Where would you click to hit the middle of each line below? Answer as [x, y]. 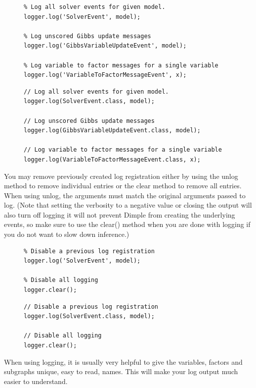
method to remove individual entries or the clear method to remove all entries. [123, 186]
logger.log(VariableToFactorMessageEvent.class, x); [112, 159]
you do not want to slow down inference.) [67, 234]
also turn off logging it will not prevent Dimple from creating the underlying [120, 214]
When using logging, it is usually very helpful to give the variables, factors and [123, 361]
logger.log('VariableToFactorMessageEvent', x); [105, 75]
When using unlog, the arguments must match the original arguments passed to [125, 195]
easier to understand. [36, 381]
